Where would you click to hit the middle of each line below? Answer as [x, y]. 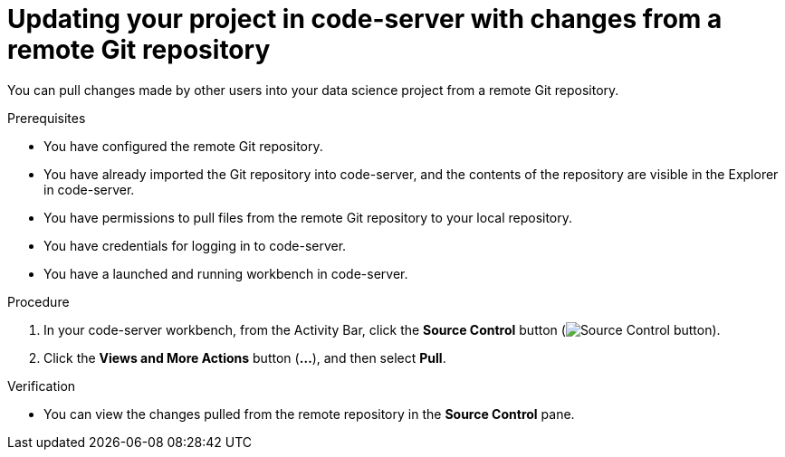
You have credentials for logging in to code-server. [195, 245]
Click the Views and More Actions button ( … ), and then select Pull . [245, 357]
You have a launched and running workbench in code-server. [226, 273]
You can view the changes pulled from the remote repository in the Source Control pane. [309, 414]
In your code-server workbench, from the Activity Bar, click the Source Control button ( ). [382, 329]
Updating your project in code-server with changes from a [365, 19]
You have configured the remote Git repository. [183, 146]
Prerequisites [47, 118]
